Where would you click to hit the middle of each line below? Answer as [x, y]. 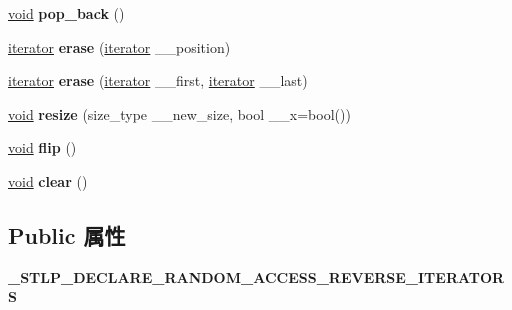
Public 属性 [67, 234]
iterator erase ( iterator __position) [119, 46]
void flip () [42, 147]
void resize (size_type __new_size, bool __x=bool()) [179, 113]
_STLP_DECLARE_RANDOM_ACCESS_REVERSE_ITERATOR [256, 276]
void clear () [48, 180]
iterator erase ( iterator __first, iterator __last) [158, 80]
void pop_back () [66, 13]
